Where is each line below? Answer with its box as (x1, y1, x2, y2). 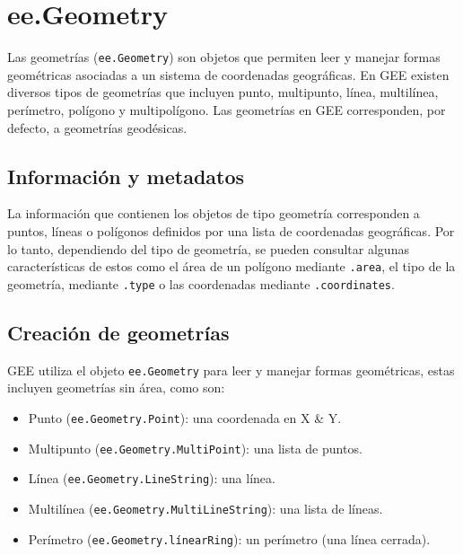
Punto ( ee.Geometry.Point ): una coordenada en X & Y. (28, 408, 342, 427)
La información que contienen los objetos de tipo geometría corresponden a (7, 204, 420, 223)
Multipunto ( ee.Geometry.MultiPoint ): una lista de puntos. (28, 438, 363, 457)
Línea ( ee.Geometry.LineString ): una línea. (28, 469, 275, 488)
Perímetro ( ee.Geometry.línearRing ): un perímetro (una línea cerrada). (28, 529, 431, 548)
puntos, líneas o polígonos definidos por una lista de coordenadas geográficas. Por (7, 221, 455, 240)
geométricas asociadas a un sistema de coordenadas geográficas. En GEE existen (7, 65, 450, 84)
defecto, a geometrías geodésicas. (7, 118, 188, 137)
